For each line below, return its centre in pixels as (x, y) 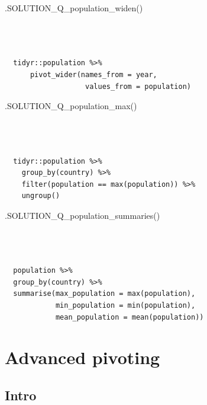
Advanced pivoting (83, 357)
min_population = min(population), (125, 306)
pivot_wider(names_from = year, (93, 74)
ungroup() (41, 196)
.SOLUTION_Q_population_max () (71, 106)
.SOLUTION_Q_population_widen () (74, 8)
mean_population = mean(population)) (130, 317)
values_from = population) (138, 86)
